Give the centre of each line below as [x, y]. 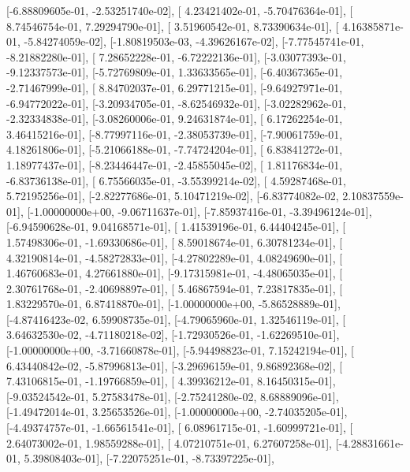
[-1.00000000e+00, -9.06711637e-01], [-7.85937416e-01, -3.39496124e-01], [199, 211]
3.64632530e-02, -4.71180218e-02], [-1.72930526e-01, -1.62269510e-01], [173, 334]
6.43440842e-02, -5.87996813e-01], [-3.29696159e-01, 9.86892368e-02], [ [175, 365]
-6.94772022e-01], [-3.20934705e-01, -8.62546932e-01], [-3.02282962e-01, [176, 103]
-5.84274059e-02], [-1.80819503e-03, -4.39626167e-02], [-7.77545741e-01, [194, 41]
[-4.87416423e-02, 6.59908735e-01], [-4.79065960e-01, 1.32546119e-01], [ [176, 319]
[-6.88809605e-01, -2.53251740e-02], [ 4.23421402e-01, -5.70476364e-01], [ [180, 10]
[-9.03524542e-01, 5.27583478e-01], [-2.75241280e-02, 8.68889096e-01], [173, 396]
